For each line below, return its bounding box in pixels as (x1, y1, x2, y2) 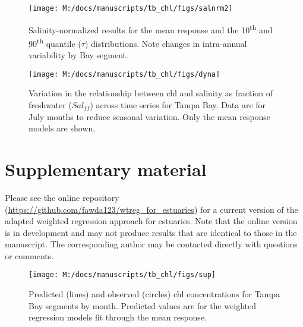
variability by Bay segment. (29, 49, 128, 61)
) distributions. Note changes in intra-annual (84, 37, 247, 49)
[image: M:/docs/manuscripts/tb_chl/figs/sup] (29, 271, 216, 279)
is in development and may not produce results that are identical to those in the (5, 226, 297, 238)
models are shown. (29, 122, 96, 134)
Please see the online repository (5, 191, 119, 203)
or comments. (5, 249, 54, 262)
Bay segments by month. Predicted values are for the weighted (29, 299, 256, 312)
